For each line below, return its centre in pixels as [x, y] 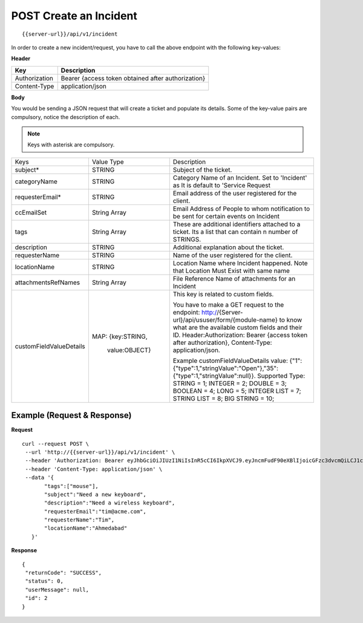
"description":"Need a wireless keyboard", [110, 503]
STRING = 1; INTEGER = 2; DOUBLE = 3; [230, 383]
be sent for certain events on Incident [226, 216]
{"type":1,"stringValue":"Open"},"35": [225, 368]
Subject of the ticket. [202, 169]
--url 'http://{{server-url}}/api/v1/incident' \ [100, 452]
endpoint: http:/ [195, 312]
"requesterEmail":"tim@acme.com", [95, 511]
